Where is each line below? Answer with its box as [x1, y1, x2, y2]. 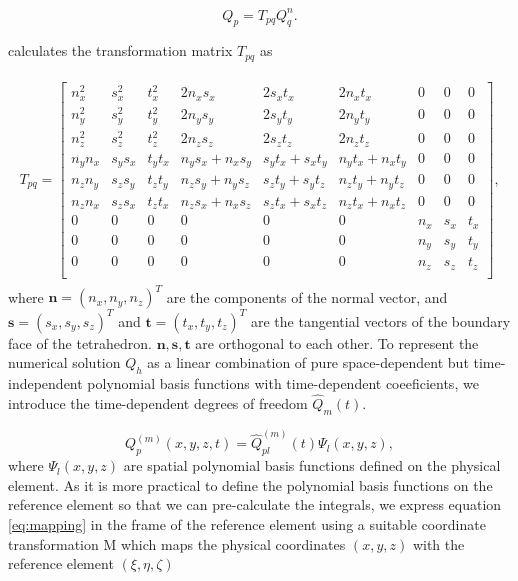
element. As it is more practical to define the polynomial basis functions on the [8, 474, 493, 495]
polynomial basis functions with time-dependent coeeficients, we [87, 373, 479, 394]
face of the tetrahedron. [8, 332, 152, 353]
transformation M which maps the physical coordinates [8, 533, 346, 554]
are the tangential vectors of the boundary [250, 310, 511, 331]
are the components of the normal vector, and [166, 286, 448, 307]
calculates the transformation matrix [8, 40, 233, 61]
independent [8, 373, 83, 394]
